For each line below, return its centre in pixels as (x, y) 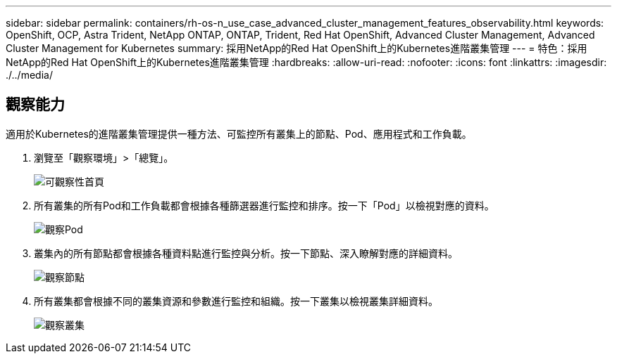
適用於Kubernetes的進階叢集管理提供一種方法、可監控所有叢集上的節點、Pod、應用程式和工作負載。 (239, 133)
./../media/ (29, 75)
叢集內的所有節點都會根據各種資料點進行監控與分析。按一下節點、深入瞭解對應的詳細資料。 (246, 253)
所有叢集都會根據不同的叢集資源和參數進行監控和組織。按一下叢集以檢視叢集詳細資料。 (236, 301)
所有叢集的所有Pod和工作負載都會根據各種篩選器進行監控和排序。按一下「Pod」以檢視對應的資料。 (264, 205)
